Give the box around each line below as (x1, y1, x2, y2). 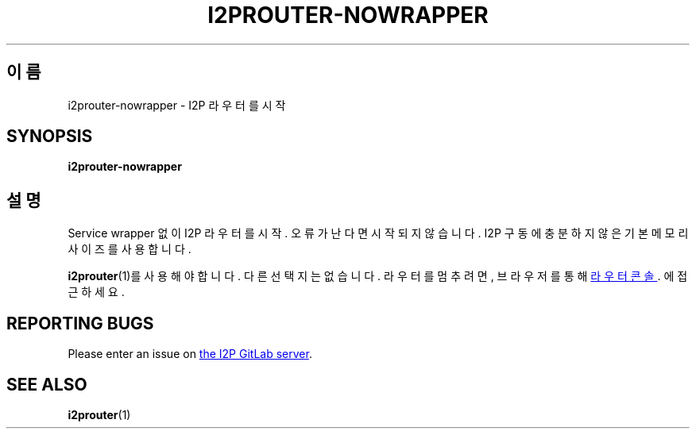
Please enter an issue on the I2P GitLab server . (68, 347, 312, 361)
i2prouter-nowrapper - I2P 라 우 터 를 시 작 (68, 98, 286, 112)
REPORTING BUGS (6, 313, 154, 333)
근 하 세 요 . (68, 285, 125, 299)
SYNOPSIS (6, 126, 93, 147)
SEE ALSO (6, 374, 87, 395)
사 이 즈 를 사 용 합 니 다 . (68, 242, 191, 256)
